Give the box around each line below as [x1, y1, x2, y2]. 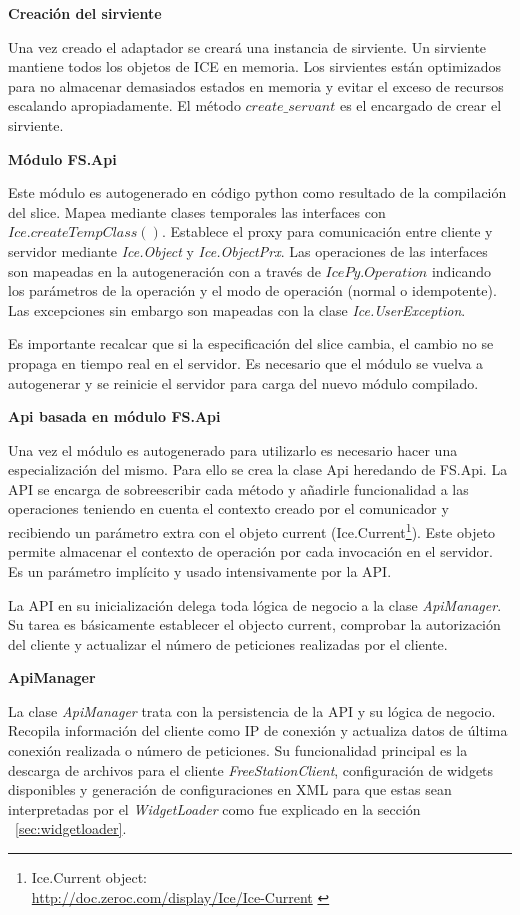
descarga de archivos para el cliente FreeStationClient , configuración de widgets [8, 759, 494, 780]
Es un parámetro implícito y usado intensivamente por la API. [8, 560, 392, 581]
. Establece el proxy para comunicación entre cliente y [161, 221, 493, 242]
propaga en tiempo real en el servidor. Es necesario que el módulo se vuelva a [8, 352, 484, 373]
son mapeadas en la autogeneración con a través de [8, 260, 321, 281]
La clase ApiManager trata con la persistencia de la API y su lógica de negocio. [8, 700, 496, 721]
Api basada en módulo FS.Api [8, 406, 221, 427]
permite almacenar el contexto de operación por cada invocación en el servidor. [8, 541, 493, 562]
